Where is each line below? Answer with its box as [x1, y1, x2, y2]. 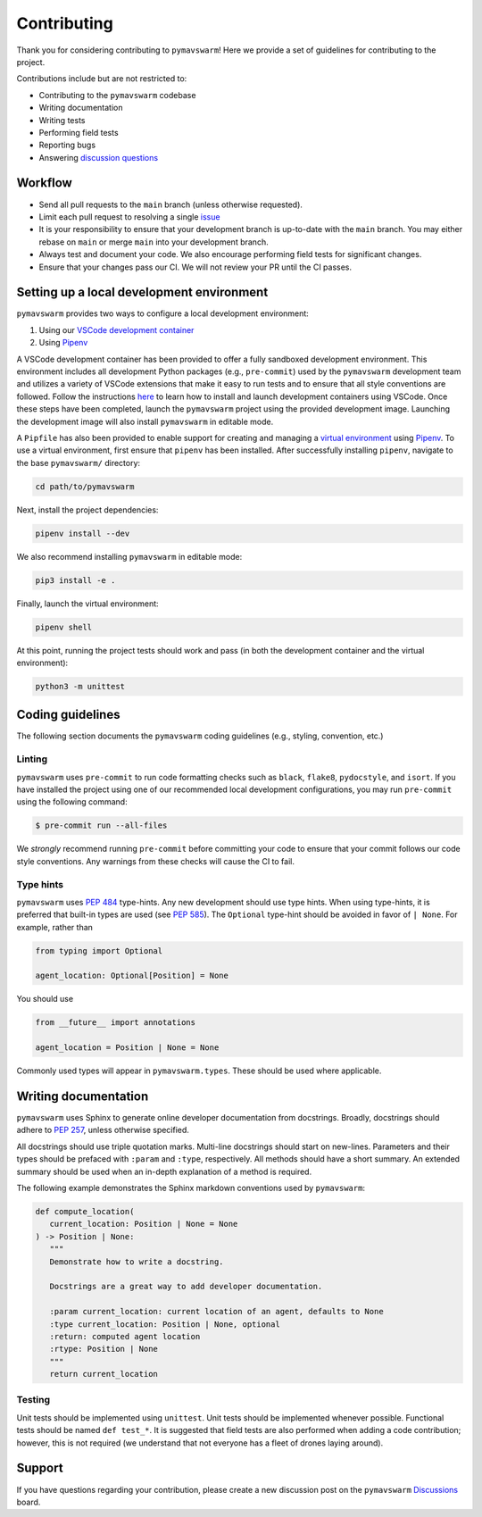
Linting [16, 753, 48, 765]
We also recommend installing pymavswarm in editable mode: [16, 551, 243, 562]
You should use [16, 994, 74, 1004]
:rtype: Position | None [49, 1344, 158, 1354]
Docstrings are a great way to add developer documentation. [49, 1281, 323, 1292]
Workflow [16, 175, 73, 191]
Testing [16, 1394, 51, 1406]
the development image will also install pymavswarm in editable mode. [16, 416, 274, 427]
